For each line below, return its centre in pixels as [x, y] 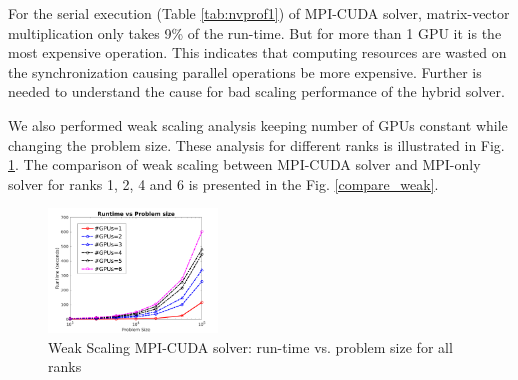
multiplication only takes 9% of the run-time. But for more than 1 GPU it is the [255, 32]
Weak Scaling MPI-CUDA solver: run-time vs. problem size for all [250, 346]
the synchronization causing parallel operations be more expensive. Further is [245, 71]
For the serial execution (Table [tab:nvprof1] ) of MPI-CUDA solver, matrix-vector [259, 13]
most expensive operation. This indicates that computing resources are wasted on [257, 52]
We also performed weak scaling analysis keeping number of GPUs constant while [258, 124]
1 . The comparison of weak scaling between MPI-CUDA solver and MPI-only [244, 164]
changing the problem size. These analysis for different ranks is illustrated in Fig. [256, 144]
